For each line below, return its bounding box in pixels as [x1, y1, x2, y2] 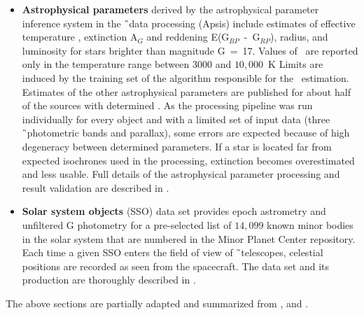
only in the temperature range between [22, 57, 190, 71]
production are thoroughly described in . [22, 272, 196, 287]
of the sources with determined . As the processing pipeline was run [22, 98, 313, 113]
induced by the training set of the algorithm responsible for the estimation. [22, 70, 349, 85]
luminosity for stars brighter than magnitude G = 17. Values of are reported [22, 43, 358, 57]
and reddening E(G [146, 29, 230, 44]
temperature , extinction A [22, 29, 138, 44]
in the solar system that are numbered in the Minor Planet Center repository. [22, 231, 356, 246]
